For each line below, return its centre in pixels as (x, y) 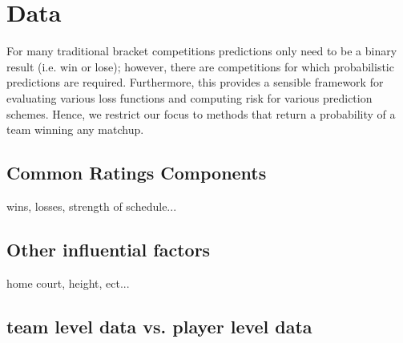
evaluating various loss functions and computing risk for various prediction (189, 97)
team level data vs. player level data (159, 326)
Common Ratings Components (137, 173)
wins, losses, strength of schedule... (92, 206)
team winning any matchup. (75, 129)
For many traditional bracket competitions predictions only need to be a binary (202, 51)
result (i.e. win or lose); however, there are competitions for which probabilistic (200, 66)
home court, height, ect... (68, 282)
